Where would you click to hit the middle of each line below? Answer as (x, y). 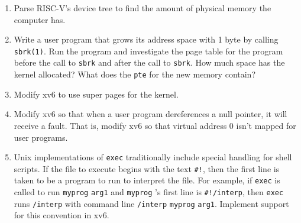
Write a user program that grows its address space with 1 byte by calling (146, 39)
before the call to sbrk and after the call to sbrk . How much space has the (149, 62)
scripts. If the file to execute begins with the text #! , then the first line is (147, 168)
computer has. (40, 19)
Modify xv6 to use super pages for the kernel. (96, 94)
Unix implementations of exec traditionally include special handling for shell (153, 157)
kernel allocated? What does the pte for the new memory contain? (135, 74)
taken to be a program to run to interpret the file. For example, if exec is (147, 180)
